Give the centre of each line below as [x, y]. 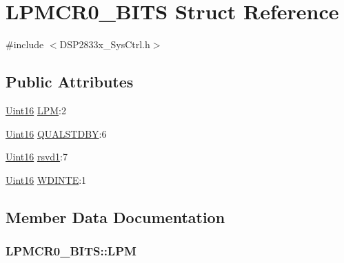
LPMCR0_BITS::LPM [71, 251]
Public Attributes [70, 82]
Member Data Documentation [115, 217]
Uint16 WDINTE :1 [46, 179]
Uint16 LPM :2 [36, 110]
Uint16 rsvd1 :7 [37, 157]
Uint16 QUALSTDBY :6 [56, 133]
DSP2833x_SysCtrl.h [105, 44]
